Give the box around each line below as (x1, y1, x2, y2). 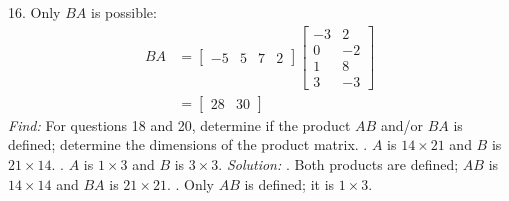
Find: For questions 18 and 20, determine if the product (8, 114, 351, 135)
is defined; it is (244, 173, 335, 194)
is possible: (90, 2, 157, 22)
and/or (380, 114, 423, 135)
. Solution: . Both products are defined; (218, 153, 459, 174)
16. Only (8, 2, 61, 22)
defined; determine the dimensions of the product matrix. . (8, 134, 368, 155)
